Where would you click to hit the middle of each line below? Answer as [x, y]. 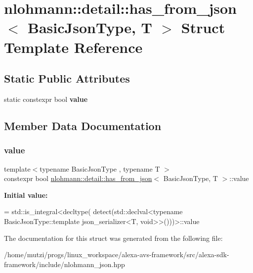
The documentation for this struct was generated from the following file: [113, 238]
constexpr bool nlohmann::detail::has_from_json [78, 178]
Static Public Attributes [67, 78]
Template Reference [73, 47]
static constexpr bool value [46, 99]
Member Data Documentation [83, 125]
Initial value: [26, 195]
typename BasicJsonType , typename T [100, 168]
